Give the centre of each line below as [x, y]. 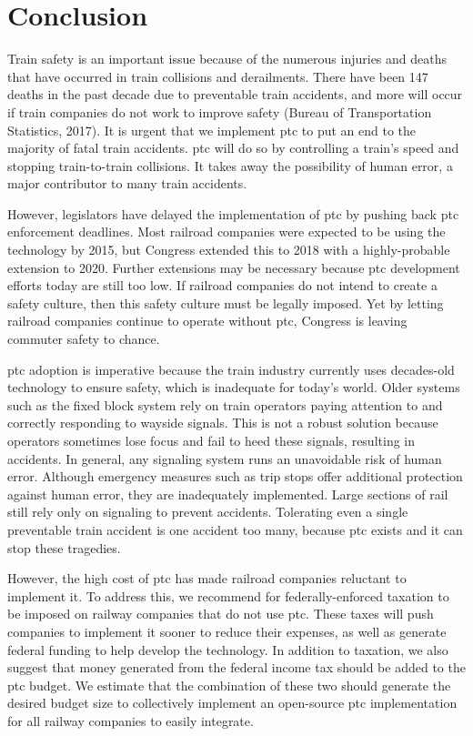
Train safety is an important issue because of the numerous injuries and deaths [227, 59]
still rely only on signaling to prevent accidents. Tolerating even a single [208, 512]
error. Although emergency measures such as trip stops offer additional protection [235, 476]
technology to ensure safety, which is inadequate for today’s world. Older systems [234, 387]
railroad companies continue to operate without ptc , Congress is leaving [207, 321]
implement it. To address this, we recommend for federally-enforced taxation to [228, 595]
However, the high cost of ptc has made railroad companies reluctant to [207, 578]
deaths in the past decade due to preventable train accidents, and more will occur [235, 94]
